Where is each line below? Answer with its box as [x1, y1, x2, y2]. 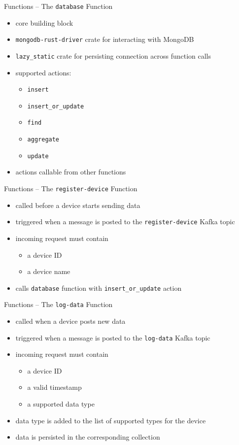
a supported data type [27, 399, 95, 409]
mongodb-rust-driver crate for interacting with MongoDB [15, 34, 194, 44]
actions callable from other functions [15, 167, 126, 177]
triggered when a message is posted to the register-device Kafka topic [15, 216, 235, 227]
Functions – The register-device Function [4, 183, 137, 194]
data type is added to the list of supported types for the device [15, 415, 206, 425]
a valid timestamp [27, 382, 82, 392]
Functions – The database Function [4, 1, 113, 11]
